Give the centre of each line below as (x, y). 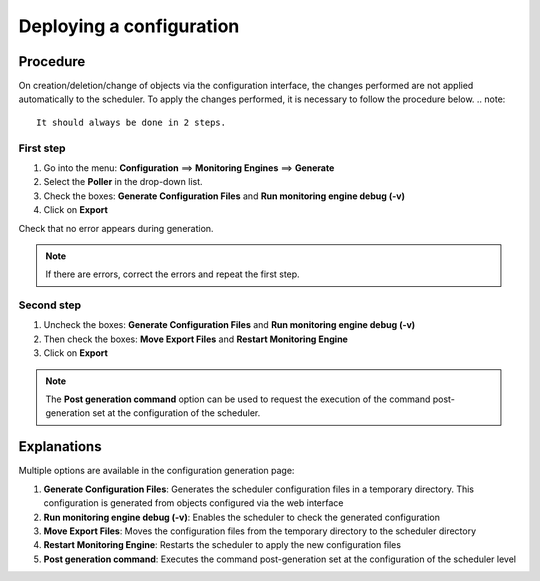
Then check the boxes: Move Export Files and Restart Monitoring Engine (196, 339)
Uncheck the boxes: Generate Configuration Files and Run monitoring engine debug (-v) (229, 325)
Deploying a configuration (129, 26)
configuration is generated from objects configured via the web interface (193, 503)
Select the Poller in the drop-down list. (123, 182)
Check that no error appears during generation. (116, 228)
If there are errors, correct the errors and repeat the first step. (172, 274)
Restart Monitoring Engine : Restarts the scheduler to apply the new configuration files (222, 545)
